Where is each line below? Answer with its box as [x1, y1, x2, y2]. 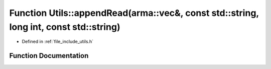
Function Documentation [9, 52, 89, 60]
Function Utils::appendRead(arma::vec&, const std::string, [9, 7, 259, 18]
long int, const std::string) [9, 21, 120, 32]
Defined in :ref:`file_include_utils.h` [22, 39, 94, 45]
